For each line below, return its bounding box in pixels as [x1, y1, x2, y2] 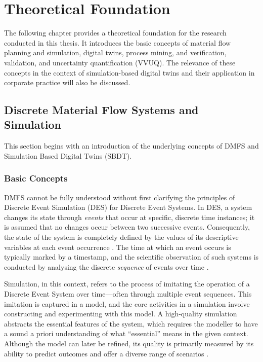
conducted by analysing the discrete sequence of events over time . [4, 261, 209, 272]
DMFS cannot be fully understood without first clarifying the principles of [4, 192, 235, 202]
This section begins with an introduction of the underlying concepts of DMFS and [4, 140, 259, 151]
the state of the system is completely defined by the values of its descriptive [4, 232, 239, 242]
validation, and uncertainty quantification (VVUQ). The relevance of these [4, 57, 236, 67]
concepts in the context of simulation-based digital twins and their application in [4, 67, 255, 78]
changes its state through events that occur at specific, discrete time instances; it [4, 211, 255, 222]
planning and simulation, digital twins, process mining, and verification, [4, 47, 227, 58]
